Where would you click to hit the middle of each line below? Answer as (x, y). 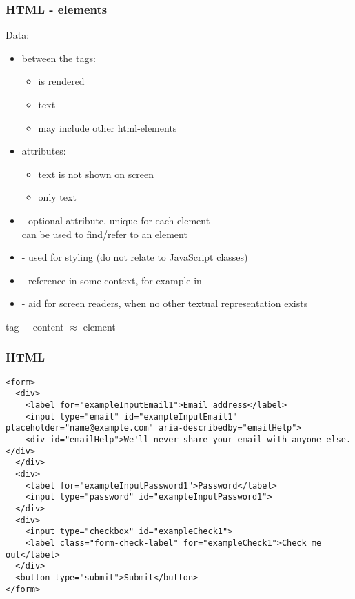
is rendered (61, 81)
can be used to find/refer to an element (104, 234)
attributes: (44, 151)
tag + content (35, 326)
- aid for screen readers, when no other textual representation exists (165, 303)
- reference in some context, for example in (112, 280)
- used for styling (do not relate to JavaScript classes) (135, 257)
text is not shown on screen (96, 174)
